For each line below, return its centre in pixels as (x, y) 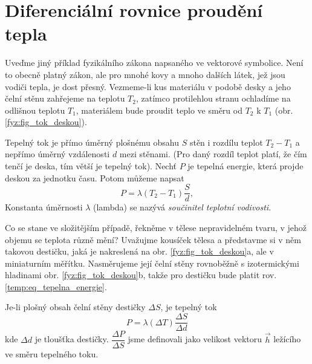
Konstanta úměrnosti (44, 207)
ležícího (287, 339)
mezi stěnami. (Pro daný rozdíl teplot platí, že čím (213, 154)
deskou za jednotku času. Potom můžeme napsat (95, 177)
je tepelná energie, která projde (245, 166)
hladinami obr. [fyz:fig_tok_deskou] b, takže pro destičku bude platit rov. (141, 275)
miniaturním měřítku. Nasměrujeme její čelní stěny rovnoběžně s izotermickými (152, 263)
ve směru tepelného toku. (52, 354)
